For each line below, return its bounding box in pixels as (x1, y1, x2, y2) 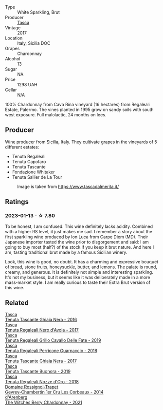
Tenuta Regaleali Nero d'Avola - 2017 (5, 327, 79, 333)
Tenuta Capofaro (12, 158, 46, 165)
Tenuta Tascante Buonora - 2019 (5, 369, 71, 374)
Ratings (5, 198, 29, 206)
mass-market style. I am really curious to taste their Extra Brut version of (5, 280, 151, 285)
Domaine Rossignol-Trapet (5, 384, 58, 390)
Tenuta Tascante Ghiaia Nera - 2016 (5, 317, 77, 323)
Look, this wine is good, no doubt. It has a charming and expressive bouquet (5, 259, 159, 264)
